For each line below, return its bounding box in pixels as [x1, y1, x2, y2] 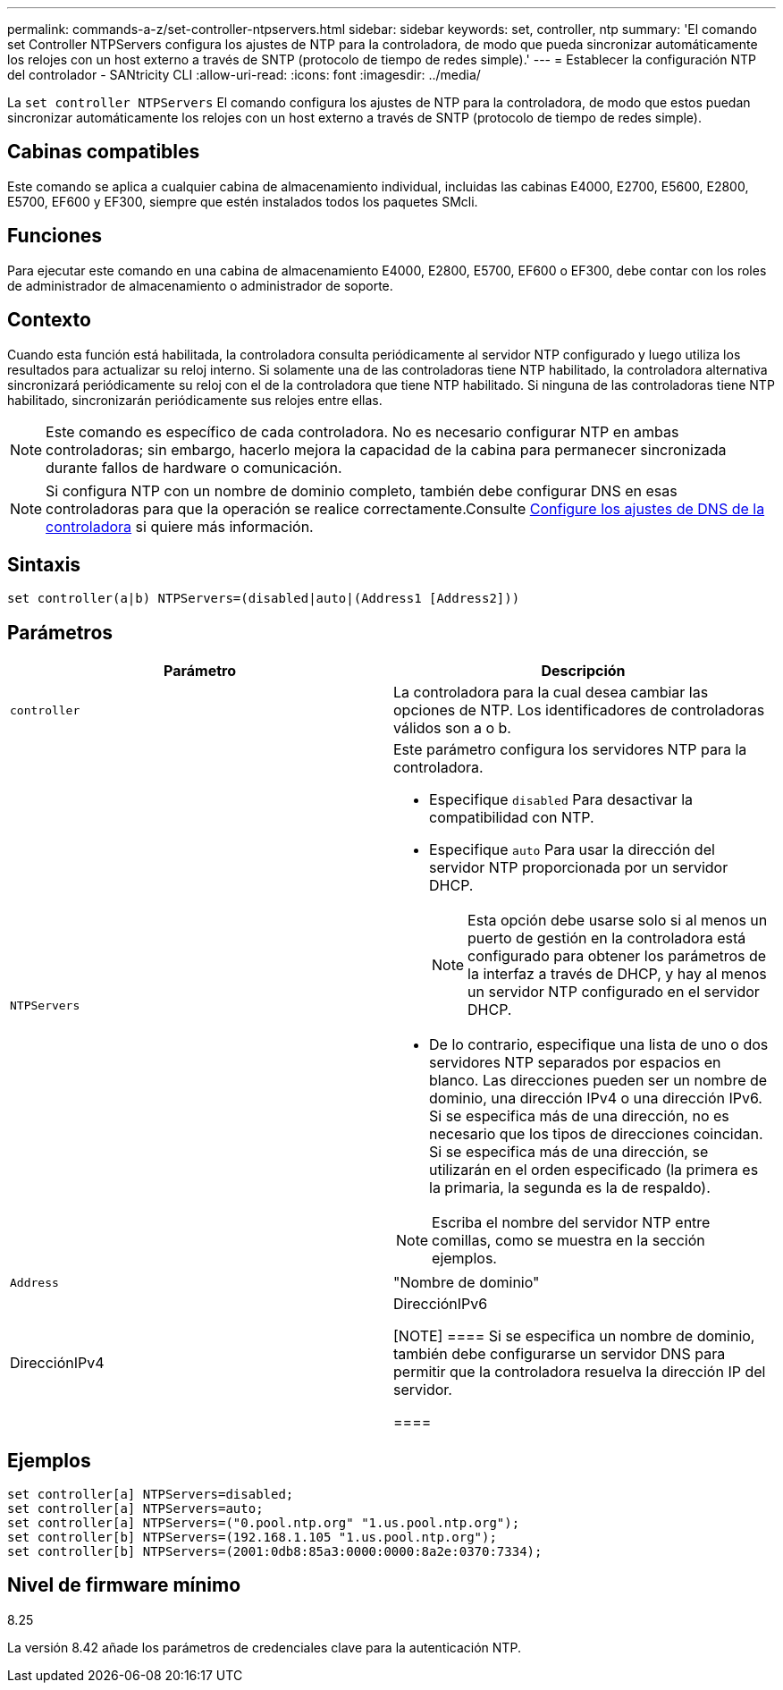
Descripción [541, 662, 626, 680]
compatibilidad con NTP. [429, 808, 594, 827]
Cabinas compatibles [7, 140, 200, 164]
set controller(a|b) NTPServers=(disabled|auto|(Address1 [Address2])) [7, 591, 520, 606]
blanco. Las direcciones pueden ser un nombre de [429, 1071, 768, 1090]
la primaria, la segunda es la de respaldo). [429, 1179, 711, 1197]
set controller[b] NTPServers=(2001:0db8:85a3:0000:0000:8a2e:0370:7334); [7, 1544, 543, 1559]
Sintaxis [7, 553, 81, 576]
